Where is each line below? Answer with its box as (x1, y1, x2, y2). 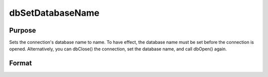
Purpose (9, 26, 36, 35)
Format (9, 59, 32, 68)
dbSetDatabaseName (9, 7, 100, 18)
